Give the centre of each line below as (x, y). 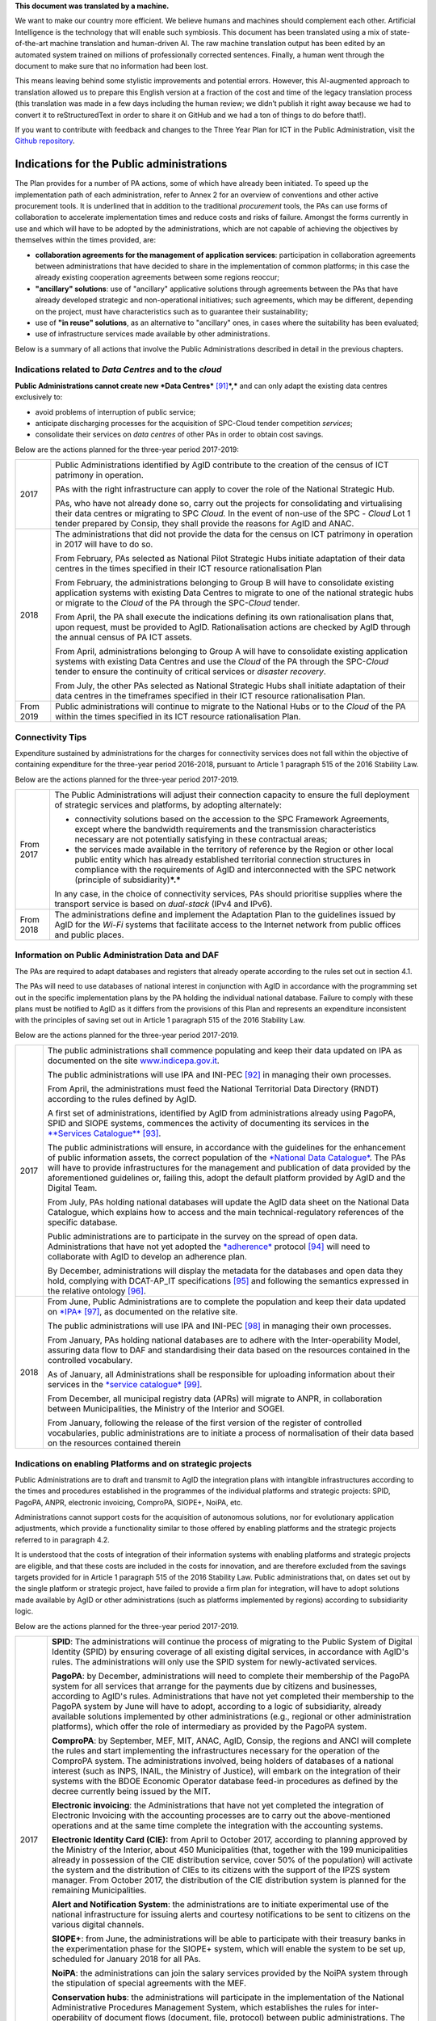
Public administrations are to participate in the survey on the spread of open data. (203, 1237)
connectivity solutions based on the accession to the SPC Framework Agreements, (232, 819)
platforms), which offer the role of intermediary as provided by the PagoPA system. (209, 1726)
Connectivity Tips (51, 737)
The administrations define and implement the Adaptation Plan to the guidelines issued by (225, 915)
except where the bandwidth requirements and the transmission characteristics (225, 829)
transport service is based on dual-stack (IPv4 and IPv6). (163, 904)
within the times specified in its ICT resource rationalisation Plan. (178, 717)
